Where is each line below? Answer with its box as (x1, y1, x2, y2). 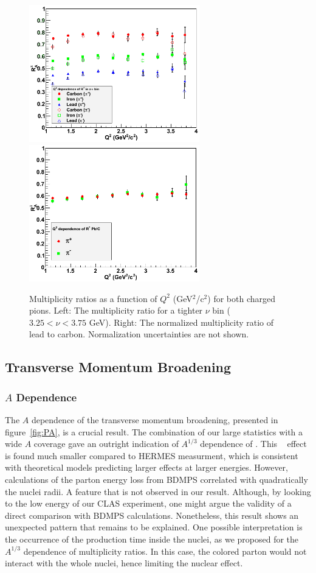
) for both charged (207, 292, 276, 304)
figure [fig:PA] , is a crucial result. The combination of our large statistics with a (5, 425, 303, 438)
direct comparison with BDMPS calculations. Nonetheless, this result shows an (5, 508, 299, 521)
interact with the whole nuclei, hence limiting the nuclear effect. (5, 557, 243, 569)
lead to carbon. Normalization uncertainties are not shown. (29, 328, 249, 340)
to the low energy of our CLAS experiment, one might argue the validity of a (5, 497, 292, 510)
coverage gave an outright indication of (33, 437, 179, 450)
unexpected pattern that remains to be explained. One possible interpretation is (5, 521, 303, 533)
